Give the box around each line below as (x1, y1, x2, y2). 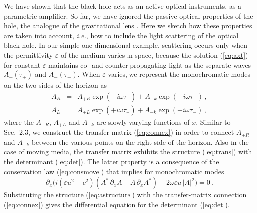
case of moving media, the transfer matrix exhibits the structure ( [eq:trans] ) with (4, 146, 252, 157)
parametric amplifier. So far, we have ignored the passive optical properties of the (4, 10, 253, 21)
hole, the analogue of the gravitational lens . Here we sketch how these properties (4, 20, 252, 31)
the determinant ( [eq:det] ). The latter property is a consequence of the (4, 156, 219, 166)
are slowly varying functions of (96, 116, 190, 127)
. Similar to (196, 116, 231, 127)
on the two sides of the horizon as (4, 80, 107, 90)
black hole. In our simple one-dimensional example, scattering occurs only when (4, 40, 248, 50)
